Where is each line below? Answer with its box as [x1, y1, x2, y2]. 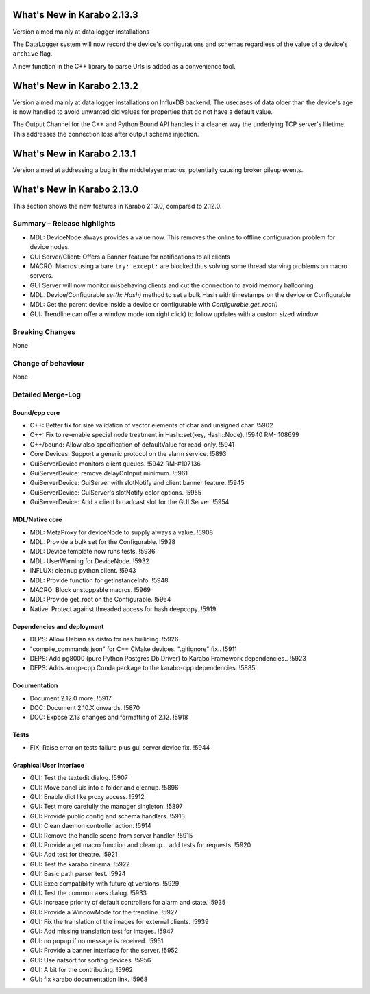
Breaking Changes [12, 327, 76, 336]
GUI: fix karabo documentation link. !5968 [29, 975, 148, 984]
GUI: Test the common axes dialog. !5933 [29, 888, 147, 897]
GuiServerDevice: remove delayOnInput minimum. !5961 [29, 469, 188, 477]
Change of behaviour [12, 358, 85, 368]
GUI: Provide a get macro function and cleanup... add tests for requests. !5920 [29, 840, 251, 849]
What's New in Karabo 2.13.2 [12, 80, 138, 92]
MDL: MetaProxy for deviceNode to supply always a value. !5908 [29, 528, 214, 536]
